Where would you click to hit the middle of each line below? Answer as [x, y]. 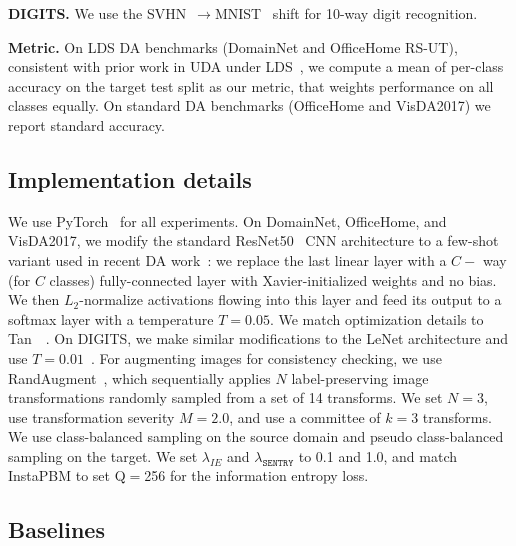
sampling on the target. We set [103, 455]
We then [34, 299]
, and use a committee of [305, 416]
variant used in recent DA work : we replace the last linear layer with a [227, 259]
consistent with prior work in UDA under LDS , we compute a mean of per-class [256, 66]
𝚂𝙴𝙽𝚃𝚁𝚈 [278, 462]
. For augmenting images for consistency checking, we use [266, 357]
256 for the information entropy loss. [256, 475]
